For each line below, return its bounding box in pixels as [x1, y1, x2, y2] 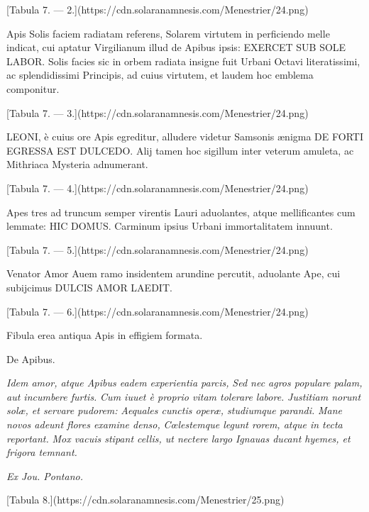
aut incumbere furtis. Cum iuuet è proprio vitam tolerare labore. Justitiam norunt [6, 389, 361, 404]
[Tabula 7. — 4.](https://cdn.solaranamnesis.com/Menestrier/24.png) [6, 180, 309, 195]
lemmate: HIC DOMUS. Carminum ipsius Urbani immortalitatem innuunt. [6, 218, 333, 233]
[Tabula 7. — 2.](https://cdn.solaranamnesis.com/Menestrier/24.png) [6, 2, 309, 16]
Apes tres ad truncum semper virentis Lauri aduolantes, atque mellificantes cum [6, 204, 356, 219]
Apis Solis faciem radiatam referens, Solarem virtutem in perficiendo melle [6, 26, 330, 40]
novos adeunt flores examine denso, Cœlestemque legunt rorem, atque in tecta [6, 417, 343, 432]
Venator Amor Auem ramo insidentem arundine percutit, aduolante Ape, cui [6, 266, 341, 281]
